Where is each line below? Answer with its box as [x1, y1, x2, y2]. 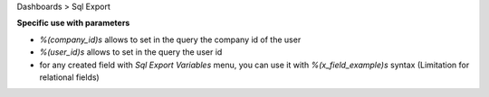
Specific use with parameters [16, 18, 130, 29]
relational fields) [39, 72, 100, 83]
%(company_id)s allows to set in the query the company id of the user [39, 34, 302, 45]
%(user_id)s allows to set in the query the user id [39, 47, 223, 57]
